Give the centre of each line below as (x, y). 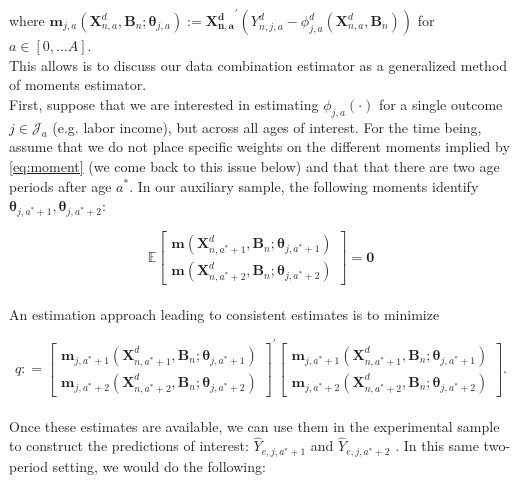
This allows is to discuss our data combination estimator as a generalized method (258, 64)
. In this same (437, 445)
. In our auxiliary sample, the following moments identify (304, 185)
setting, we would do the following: (159, 466)
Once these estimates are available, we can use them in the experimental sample (254, 425)
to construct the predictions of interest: (129, 445)
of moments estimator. (78, 84)
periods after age (60, 185)
